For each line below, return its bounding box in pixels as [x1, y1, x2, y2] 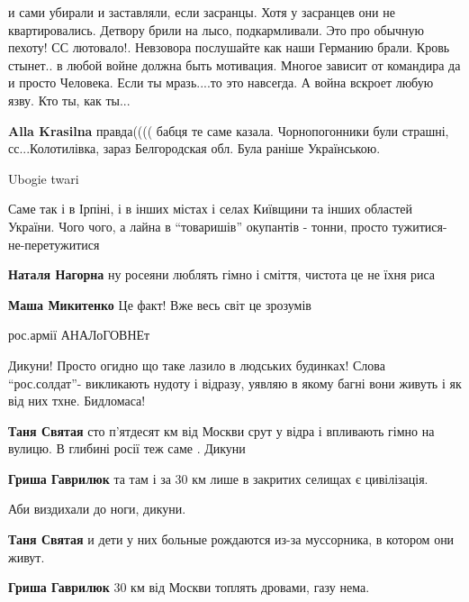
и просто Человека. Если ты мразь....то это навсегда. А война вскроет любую [8, 73, 434, 92]
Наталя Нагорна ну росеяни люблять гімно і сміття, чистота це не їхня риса [8, 265, 436, 284]
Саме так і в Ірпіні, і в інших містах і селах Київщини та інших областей [8, 199, 413, 218]
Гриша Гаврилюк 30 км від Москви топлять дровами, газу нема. [8, 578, 370, 597]
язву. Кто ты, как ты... [8, 90, 131, 109]
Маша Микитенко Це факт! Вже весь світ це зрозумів [8, 295, 311, 314]
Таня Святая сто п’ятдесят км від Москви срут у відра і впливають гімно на [8, 421, 435, 440]
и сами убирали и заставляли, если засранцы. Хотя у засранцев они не [8, 3, 395, 21]
